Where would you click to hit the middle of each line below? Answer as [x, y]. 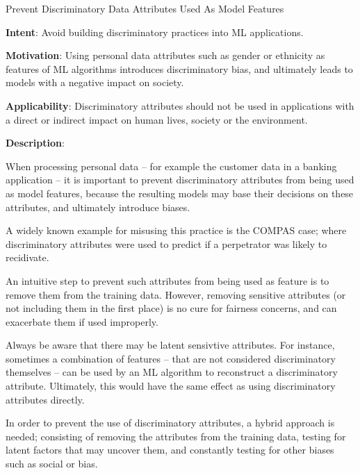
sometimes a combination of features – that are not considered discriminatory [171, 358]
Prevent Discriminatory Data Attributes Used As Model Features [145, 8]
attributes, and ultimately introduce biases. [98, 207]
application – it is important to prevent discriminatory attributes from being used [180, 180]
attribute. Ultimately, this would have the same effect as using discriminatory [171, 386]
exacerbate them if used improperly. [82, 321]
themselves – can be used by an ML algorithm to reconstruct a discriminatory [172, 372]
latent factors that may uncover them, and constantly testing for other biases [170, 450]
